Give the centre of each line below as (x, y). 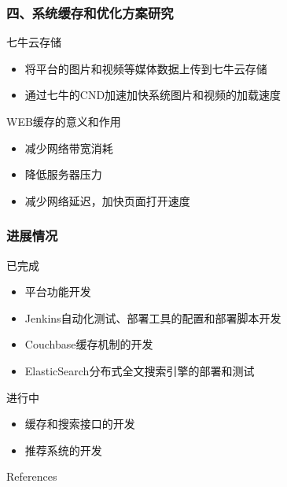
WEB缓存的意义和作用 (64, 121)
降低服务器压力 (63, 174)
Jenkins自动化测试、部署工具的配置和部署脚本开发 (153, 317)
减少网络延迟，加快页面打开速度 (107, 200)
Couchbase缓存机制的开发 (89, 344)
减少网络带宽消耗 (69, 148)
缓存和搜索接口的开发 (80, 424)
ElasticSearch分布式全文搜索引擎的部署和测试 (140, 370)
